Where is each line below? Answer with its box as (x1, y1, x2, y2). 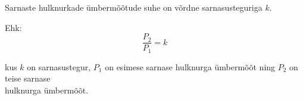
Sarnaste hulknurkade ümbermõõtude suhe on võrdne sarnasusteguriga (5, 1, 263, 13)
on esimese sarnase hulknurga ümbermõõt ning (105, 60, 276, 73)
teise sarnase (5, 72, 51, 85)
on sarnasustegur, (27, 60, 91, 73)
